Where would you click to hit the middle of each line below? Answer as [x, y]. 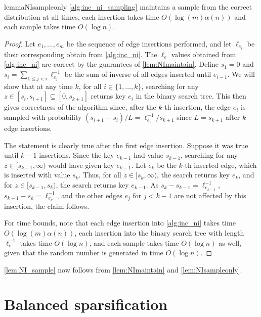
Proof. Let [20, 43]
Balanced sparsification [86, 304]
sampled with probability [43, 117]
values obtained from [204, 54]
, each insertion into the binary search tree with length [159, 232]
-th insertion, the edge [197, 107]
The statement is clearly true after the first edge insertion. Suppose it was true [126, 145]
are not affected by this [210, 195]
